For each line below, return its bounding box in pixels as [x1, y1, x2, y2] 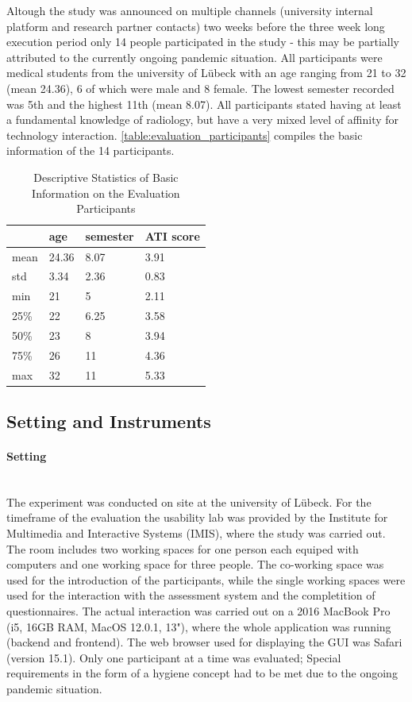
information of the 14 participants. [6, 142, 175, 159]
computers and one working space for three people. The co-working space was [6, 556, 384, 573]
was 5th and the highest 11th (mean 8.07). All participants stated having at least [6, 95, 402, 112]
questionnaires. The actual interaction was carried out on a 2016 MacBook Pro [6, 603, 391, 619]
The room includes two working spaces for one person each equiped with [6, 540, 359, 557]
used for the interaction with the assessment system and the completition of [6, 587, 375, 604]
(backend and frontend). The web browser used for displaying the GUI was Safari [6, 634, 402, 650]
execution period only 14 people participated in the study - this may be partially [6, 33, 399, 50]
